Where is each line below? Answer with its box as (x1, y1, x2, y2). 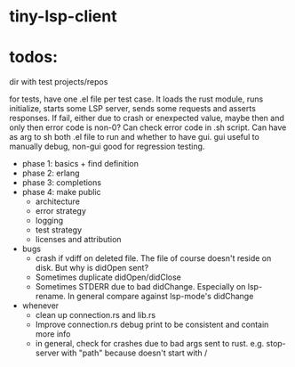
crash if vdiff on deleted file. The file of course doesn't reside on (35, 253, 272, 264)
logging (35, 216, 64, 226)
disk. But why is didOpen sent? (35, 263, 149, 273)
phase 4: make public (21, 187, 101, 198)
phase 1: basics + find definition (21, 159, 140, 169)
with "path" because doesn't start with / (60, 347, 208, 358)
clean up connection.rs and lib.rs (35, 310, 156, 321)
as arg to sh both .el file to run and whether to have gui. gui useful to (9, 132, 259, 143)
